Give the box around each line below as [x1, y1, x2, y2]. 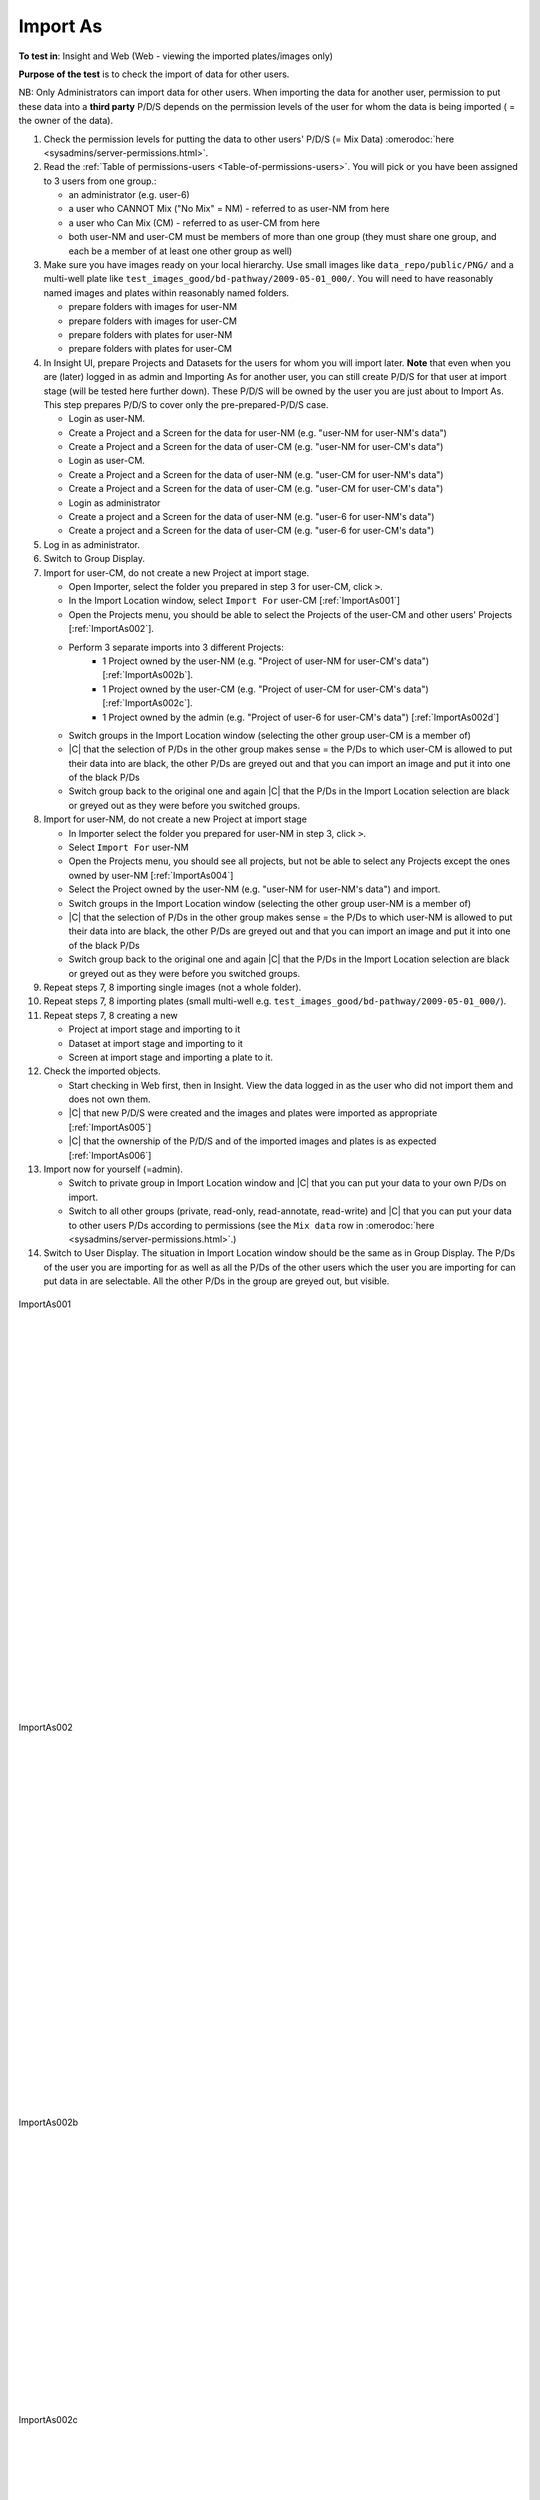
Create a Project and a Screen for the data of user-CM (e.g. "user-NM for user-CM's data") [68, 441, 444, 453]
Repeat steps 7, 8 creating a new [43, 1009, 179, 1021]
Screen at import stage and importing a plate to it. [68, 1051, 274, 1063]
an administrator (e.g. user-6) [68, 189, 190, 201]
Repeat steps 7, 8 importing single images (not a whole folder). [43, 981, 302, 993]
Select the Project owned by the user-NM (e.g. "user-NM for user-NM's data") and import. [68, 883, 441, 895]
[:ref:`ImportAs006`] [68, 1149, 152, 1161]
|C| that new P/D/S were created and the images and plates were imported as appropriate [68, 1107, 438, 1119]
